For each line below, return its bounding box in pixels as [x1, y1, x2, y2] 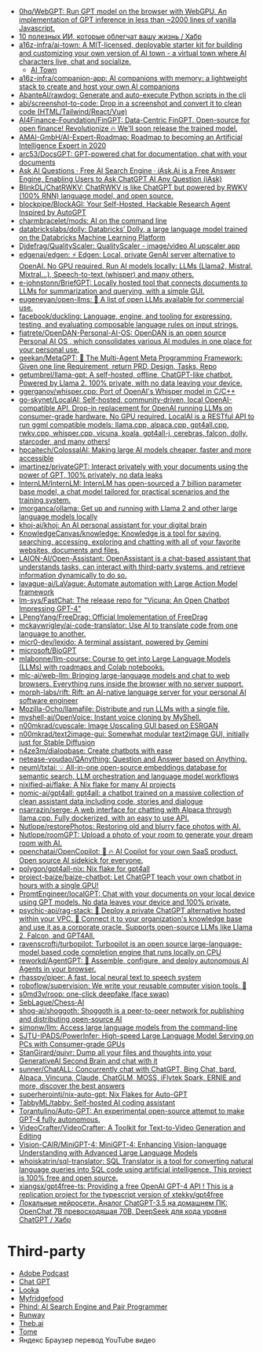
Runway [18, 1310, 46, 1320]
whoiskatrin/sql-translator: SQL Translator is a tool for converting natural [18, 1156, 254, 1166]
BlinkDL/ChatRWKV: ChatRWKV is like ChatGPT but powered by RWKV [18, 182, 248, 192]
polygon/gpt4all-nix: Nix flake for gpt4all [18, 864, 151, 873]
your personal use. [18, 345, 80, 354]
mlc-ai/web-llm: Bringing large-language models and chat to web [18, 671, 231, 680]
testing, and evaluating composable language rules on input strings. [18, 320, 239, 329]
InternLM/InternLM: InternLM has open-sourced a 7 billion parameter [18, 479, 243, 488]
